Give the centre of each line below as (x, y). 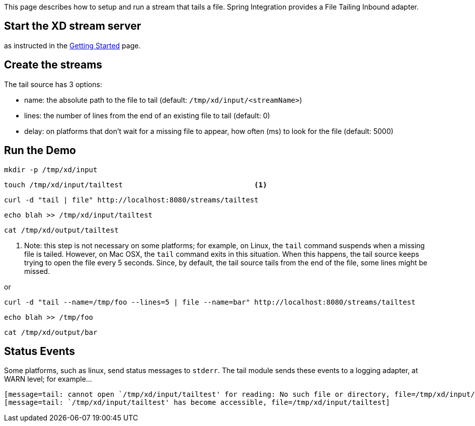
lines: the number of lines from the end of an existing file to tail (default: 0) (147, 115)
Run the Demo (40, 151)
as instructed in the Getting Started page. (72, 45)
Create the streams (53, 65)
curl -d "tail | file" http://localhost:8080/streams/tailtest (131, 200)
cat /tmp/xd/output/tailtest (61, 230)
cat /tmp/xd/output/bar (51, 332)
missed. (37, 271)
